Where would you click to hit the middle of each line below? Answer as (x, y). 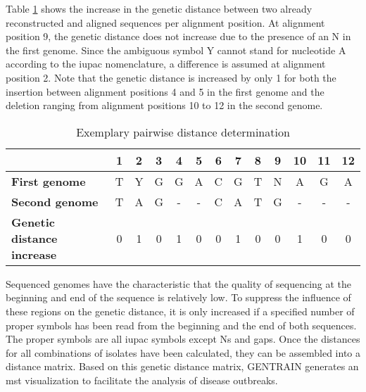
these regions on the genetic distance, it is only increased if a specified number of (180, 311)
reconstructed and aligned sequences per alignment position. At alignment (165, 22)
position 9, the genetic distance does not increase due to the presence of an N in (178, 36)
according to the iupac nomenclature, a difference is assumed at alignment (166, 64)
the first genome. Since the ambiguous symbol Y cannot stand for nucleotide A (176, 50)
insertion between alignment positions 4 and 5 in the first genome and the (165, 91)
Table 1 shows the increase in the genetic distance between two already (159, 8)
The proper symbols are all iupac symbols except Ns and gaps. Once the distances (183, 339)
